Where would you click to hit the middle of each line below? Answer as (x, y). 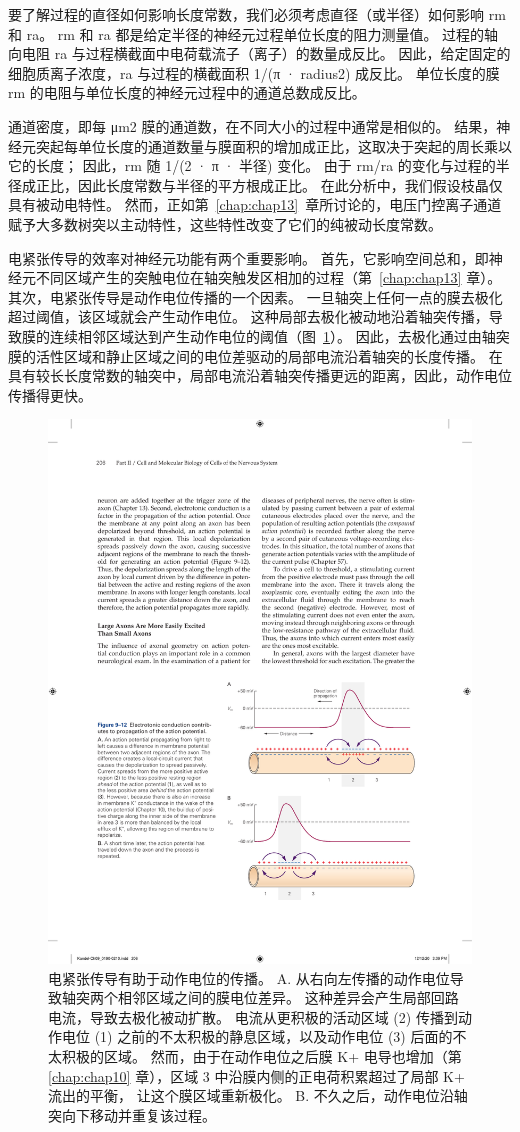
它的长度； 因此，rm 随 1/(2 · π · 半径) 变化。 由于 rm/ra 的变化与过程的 (252, 165)
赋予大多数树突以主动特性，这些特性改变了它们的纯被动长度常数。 (225, 223)
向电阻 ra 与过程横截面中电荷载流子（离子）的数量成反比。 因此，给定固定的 (259, 53)
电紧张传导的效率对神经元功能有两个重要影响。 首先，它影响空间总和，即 (248, 257)
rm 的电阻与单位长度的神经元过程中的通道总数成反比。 (187, 92)
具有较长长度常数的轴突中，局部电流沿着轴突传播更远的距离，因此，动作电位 (260, 375)
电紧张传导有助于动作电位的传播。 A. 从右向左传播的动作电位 (249, 977)
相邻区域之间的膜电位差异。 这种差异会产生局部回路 (288, 997)
